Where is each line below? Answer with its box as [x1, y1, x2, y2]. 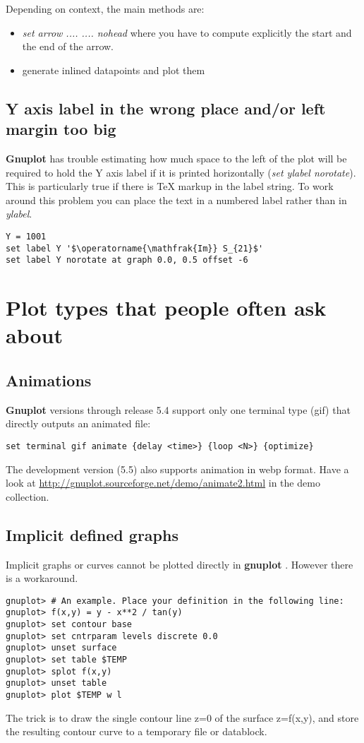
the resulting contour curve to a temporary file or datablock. [6, 724, 267, 739]
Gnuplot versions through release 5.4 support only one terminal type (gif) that [6, 402, 351, 417]
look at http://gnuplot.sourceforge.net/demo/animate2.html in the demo [6, 475, 320, 490]
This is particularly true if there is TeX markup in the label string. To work [6, 179, 334, 194]
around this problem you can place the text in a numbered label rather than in [6, 192, 347, 207]
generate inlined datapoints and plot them [22, 62, 205, 77]
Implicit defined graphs [6, 523, 178, 545]
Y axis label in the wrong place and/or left [6, 97, 326, 119]
